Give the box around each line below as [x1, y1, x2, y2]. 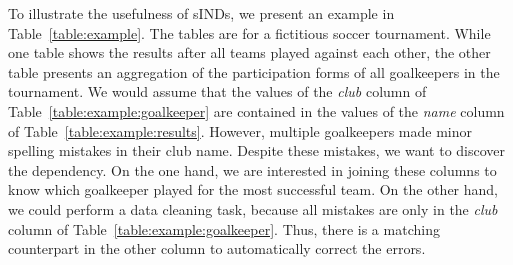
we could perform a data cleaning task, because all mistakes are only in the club [8, 198, 498, 219]
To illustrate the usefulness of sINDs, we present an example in [8, 3, 395, 23]
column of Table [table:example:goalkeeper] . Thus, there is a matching [8, 218, 440, 239]
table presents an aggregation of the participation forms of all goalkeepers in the [8, 61, 500, 82]
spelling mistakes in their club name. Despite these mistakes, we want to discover [8, 140, 506, 161]
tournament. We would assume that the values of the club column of [8, 81, 427, 102]
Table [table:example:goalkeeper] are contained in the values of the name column [8, 100, 505, 121]
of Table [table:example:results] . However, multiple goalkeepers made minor [8, 120, 472, 141]
